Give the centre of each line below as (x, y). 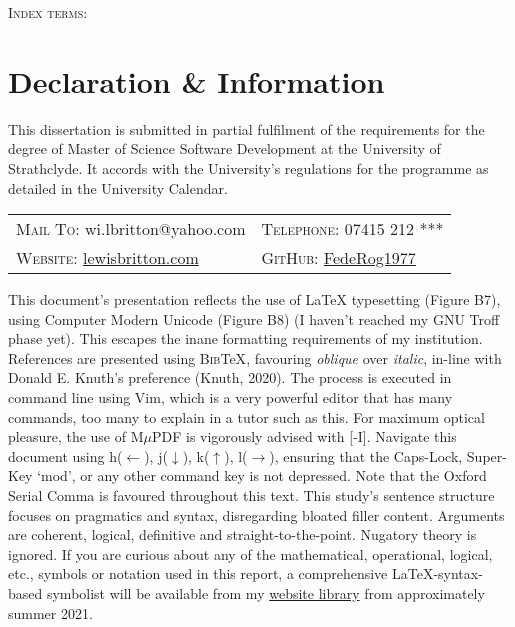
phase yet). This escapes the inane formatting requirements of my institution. (245, 338)
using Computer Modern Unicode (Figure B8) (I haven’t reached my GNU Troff (254, 318)
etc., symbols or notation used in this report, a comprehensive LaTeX (221, 573)
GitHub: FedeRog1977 (338, 258)
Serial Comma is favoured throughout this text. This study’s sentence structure (251, 495)
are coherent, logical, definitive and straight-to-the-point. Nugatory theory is (242, 534)
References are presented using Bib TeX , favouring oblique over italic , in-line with (255, 357)
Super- (486, 455)
